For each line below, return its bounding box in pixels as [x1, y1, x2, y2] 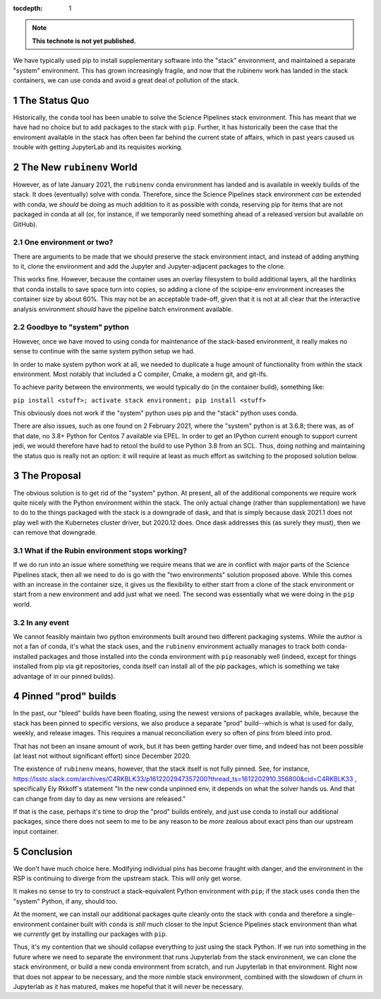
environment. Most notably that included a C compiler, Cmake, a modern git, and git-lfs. [13, 370, 268, 378]
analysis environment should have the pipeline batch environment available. [13, 305, 234, 313]
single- [334, 910, 356, 918]
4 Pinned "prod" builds [13, 690, 116, 703]
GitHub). [13, 220, 38, 228]
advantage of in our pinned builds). [13, 672, 116, 680]
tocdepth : [13, 4, 43, 12]
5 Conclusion [13, 846, 73, 858]
